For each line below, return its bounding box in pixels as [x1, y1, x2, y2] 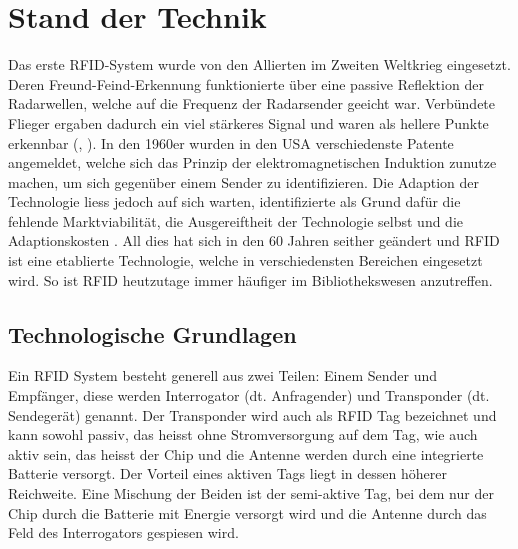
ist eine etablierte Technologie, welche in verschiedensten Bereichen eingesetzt [8, 250, 483, 271]
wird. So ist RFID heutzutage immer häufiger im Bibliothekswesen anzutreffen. [8, 269, 493, 290]
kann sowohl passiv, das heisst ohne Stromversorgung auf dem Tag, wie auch [8, 424, 478, 445]
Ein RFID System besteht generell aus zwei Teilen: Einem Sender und [8, 365, 438, 386]
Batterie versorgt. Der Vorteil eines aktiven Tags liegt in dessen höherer [8, 463, 447, 484]
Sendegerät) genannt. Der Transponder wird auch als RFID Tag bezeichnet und [8, 404, 497, 425]
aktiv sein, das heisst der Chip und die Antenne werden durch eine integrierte [8, 443, 484, 464]
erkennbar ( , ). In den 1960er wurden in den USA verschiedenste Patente [8, 132, 454, 153]
